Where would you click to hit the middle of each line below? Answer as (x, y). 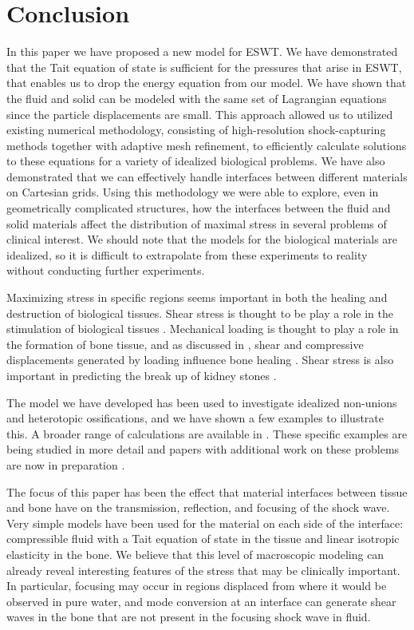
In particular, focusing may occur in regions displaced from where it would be (197, 586)
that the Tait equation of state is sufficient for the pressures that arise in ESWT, (204, 67)
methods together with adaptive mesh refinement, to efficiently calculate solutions (207, 145)
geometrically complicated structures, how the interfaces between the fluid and (199, 208)
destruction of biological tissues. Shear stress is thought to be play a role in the (200, 313)
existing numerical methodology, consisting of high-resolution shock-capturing (196, 130)
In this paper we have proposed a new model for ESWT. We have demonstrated (202, 52)
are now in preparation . (66, 464)
